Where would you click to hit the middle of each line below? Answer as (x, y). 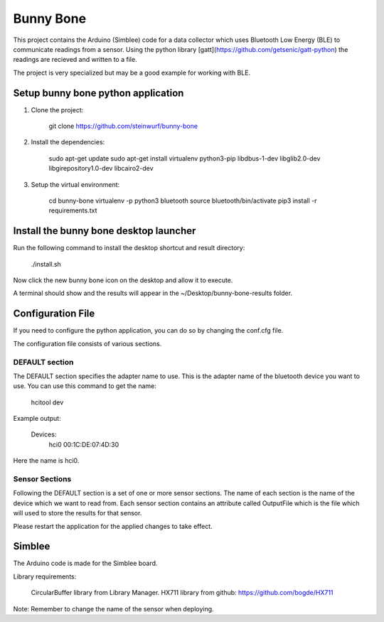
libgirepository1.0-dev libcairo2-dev (101, 168)
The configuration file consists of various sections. (87, 343)
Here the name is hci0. (46, 461)
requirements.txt (73, 210)
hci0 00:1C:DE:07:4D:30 (84, 444)
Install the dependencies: (68, 142)
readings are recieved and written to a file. (75, 60)
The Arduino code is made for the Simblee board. (85, 563)
